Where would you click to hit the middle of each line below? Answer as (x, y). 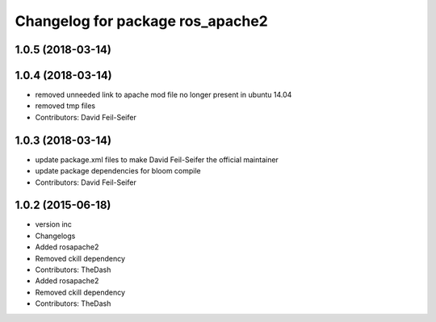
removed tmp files (65, 106)
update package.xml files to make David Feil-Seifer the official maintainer (157, 159)
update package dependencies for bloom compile (118, 171)
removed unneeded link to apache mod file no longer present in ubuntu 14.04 (163, 95)
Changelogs (55, 236)
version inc (54, 224)
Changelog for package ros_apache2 (141, 21)
